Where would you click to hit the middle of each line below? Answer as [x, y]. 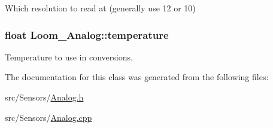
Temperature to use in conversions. [69, 57]
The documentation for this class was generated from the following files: [137, 77]
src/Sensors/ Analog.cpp [48, 117]
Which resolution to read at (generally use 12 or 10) [100, 8]
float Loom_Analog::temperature [87, 34]
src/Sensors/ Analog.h [44, 97]
